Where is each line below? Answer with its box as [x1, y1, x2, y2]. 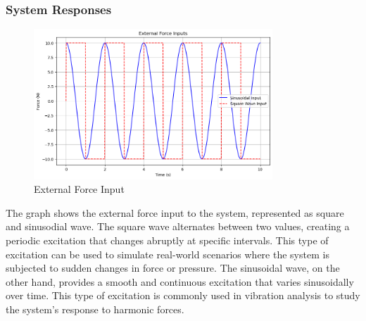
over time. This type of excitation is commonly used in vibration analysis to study [6, 288, 360, 303]
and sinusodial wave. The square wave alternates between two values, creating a [6, 219, 350, 234]
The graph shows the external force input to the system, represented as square [6, 205, 344, 220]
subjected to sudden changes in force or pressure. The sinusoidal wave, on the [6, 260, 340, 275]
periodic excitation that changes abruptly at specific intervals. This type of [6, 233, 329, 248]
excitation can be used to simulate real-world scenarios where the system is [6, 246, 329, 261]
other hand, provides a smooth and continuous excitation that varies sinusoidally [6, 274, 354, 289]
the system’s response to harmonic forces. [6, 302, 184, 317]
